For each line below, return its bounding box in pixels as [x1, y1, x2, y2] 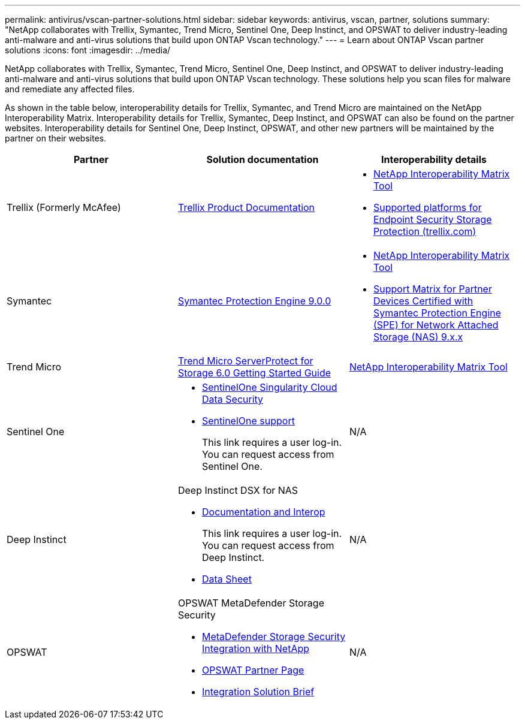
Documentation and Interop [201, 506, 325, 518]
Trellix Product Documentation [177, 201, 315, 213]
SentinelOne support [201, 415, 295, 427]
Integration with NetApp [201, 642, 310, 654]
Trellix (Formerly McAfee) [7, 201, 121, 213]
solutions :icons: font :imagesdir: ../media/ [5, 45, 171, 55]
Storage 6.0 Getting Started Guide [177, 367, 331, 379]
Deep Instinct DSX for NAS [177, 484, 298, 496]
